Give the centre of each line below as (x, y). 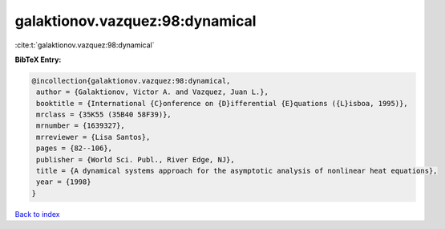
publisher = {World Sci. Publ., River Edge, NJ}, (136, 159)
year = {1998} (64, 182)
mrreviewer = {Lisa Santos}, (93, 137)
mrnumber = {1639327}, (81, 126)
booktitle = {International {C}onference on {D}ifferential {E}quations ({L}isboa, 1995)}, (222, 103)
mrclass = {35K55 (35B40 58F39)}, (104, 115)
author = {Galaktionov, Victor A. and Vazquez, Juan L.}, (152, 92)
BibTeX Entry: (38, 59)
